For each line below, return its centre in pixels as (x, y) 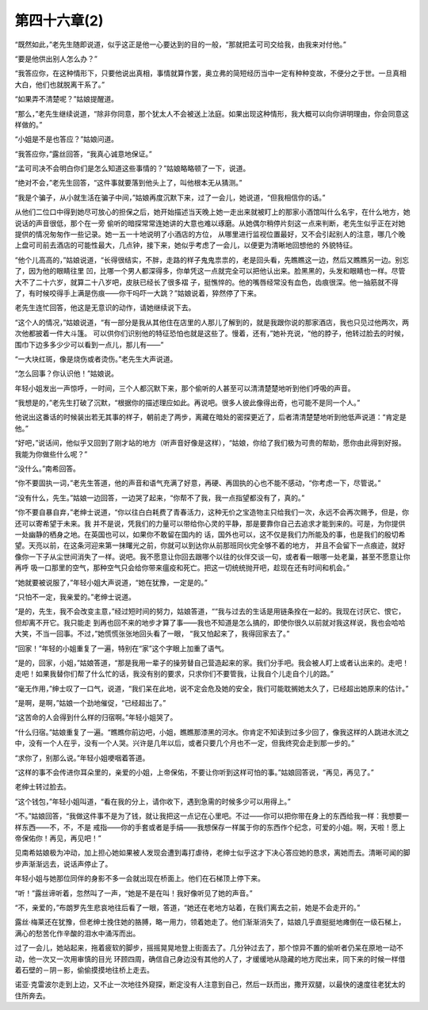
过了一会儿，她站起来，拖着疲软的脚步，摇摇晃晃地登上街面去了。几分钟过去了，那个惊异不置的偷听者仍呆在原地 (199, 948)
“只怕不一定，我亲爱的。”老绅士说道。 (75, 597)
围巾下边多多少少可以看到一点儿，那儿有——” (89, 344)
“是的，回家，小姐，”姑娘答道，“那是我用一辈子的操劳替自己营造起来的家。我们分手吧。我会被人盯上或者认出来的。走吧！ (212, 663)
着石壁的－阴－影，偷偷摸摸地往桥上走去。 (84, 970)
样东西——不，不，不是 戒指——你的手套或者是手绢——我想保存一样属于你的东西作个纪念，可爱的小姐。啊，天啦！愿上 (210, 827)
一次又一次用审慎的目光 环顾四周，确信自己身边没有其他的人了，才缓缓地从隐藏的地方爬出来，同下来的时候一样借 (220, 958)
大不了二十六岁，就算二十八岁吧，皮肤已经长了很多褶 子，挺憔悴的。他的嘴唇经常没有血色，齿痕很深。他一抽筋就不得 (206, 282)
